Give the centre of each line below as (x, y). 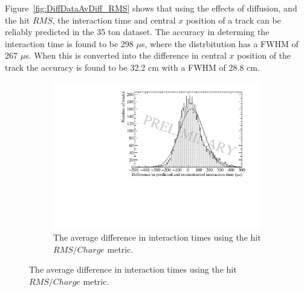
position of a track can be (233, 20)
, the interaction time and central (114, 20)
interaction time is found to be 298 (69, 43)
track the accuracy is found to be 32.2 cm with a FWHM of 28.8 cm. (132, 67)
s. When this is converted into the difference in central (126, 55)
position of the (264, 55)
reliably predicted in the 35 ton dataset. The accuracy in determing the (137, 32)
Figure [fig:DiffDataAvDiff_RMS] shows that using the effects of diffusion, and (151, 8)
